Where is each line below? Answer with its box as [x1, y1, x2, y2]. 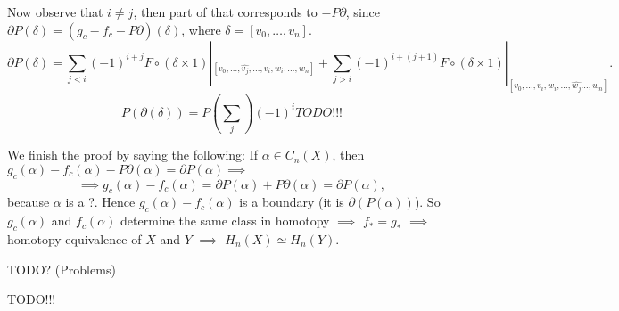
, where [181, 20, 221, 38]
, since [345, 3, 380, 20]
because [7, 192, 50, 211]
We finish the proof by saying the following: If [7, 145, 259, 164]
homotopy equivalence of [7, 229, 142, 248]
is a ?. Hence [65, 192, 136, 211]
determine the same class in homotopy [120, 211, 330, 230]
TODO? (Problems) [7, 259, 116, 278]
